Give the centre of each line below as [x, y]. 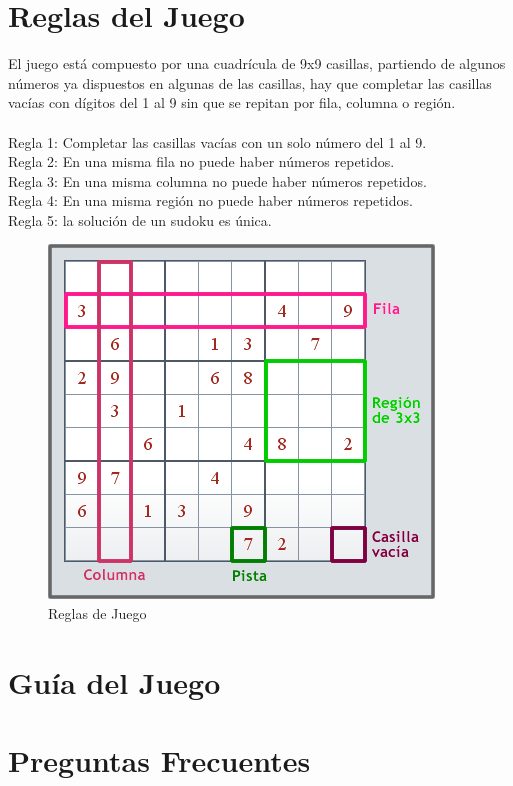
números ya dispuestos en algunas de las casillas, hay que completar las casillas [250, 82]
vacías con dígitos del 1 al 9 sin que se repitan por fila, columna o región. [232, 102]
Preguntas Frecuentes [159, 760]
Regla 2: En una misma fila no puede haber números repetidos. [201, 161]
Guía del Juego [114, 681]
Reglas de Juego [97, 613]
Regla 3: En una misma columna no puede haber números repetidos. [217, 180]
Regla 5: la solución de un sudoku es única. [140, 219]
